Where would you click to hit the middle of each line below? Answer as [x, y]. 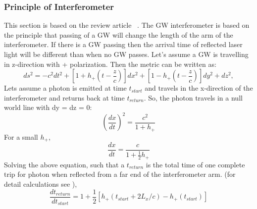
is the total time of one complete [195, 164]
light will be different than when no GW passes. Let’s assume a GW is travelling [126, 54]
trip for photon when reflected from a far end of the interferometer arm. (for [120, 174]
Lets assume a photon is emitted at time [65, 88]
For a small [21, 136]
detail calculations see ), [41, 184]
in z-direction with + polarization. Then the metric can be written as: [110, 64]
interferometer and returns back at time [64, 97]
